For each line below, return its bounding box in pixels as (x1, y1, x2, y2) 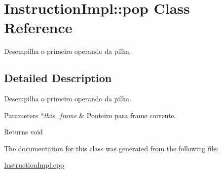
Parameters (4, 110, 38, 120)
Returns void (4, 127, 43, 137)
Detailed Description (4, 70, 112, 86)
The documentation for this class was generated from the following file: (4, 143, 219, 153)
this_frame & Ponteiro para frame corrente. (43, 110, 176, 120)
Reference (4, 17, 73, 38)
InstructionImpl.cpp (4, 160, 64, 170)
